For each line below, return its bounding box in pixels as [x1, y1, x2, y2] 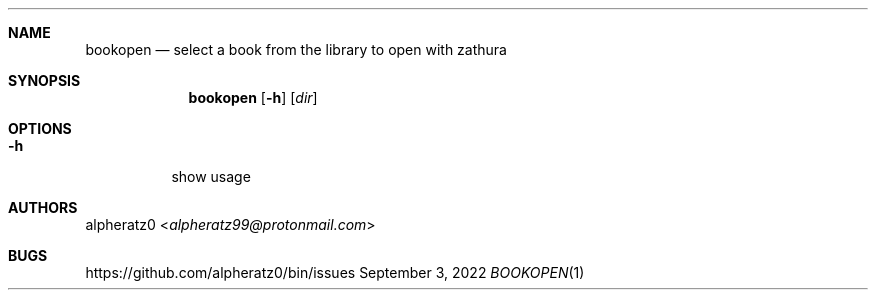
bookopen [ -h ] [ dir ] [188, 89, 318, 106]
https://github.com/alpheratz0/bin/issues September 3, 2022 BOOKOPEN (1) [85, 264, 585, 281]
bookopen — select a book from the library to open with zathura [85, 41, 507, 58]
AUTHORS [8, 199, 78, 216]
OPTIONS [8, 120, 72, 137]
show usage [171, 168, 251, 185]
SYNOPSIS [8, 72, 81, 89]
